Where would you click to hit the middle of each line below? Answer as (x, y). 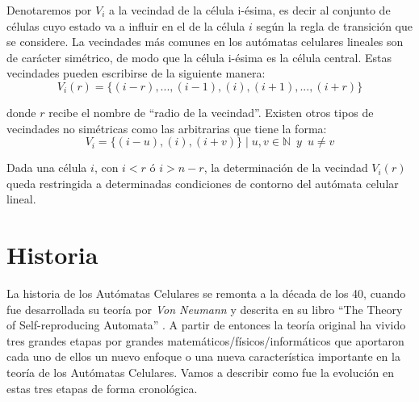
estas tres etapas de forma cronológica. (102, 388)
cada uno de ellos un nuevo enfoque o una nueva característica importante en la (203, 356)
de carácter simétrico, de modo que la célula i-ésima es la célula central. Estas (199, 57)
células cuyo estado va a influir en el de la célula (126, 25)
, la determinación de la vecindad (286, 167)
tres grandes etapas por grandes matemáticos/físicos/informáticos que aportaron (205, 340)
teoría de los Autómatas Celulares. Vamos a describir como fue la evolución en (200, 373)
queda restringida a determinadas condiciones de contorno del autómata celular (203, 183)
